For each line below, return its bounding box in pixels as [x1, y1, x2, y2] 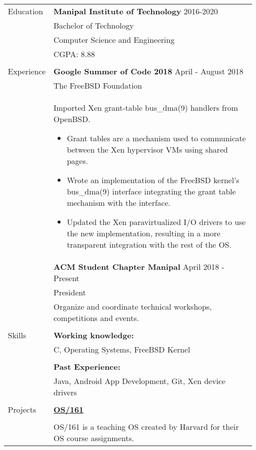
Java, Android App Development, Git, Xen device [53, 375, 225, 386]
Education [8, 5, 43, 17]
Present [53, 272, 80, 284]
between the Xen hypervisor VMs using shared [66, 144, 228, 155]
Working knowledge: [53, 329, 134, 341]
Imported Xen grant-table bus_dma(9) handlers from [53, 102, 238, 113]
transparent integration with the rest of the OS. [66, 239, 232, 250]
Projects [8, 404, 36, 415]
